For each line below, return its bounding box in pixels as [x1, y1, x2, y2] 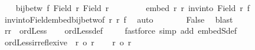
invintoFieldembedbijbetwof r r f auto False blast [4, 13, 233, 25]
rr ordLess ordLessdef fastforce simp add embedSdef [4, 24, 237, 37]
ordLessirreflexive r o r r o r [4, 35, 132, 48]
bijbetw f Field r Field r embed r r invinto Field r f [15, 2, 250, 13]
